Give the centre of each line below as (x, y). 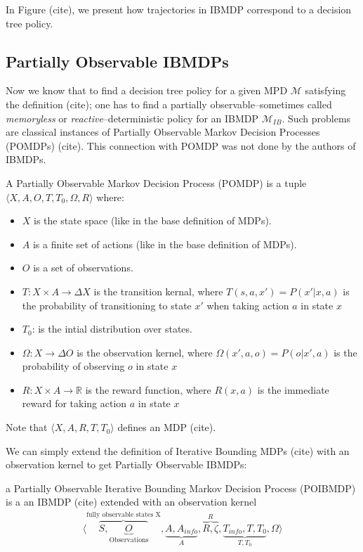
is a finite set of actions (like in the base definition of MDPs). (165, 244)
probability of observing (73, 366)
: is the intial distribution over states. (112, 329)
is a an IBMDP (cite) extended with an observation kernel (131, 502)
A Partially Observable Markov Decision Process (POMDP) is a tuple (156, 182)
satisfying (325, 90)
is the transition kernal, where (158, 291)
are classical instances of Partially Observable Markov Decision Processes (163, 132)
